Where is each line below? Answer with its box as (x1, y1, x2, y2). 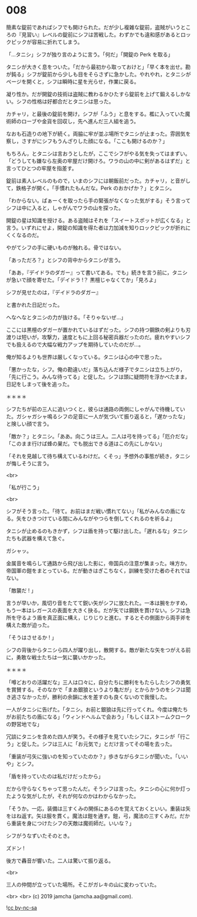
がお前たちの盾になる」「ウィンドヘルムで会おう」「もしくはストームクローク (6, 713, 191, 720)
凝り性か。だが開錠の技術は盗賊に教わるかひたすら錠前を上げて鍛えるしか (6, 90, 186, 98)
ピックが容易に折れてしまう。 (11, 38, 83, 45)
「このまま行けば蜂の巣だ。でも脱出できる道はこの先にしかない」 (6, 440, 165, 447)
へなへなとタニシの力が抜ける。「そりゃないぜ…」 (6, 314, 127, 321)
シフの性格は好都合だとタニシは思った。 (16, 98, 114, 105)
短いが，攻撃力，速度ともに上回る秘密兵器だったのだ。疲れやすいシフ (21, 333, 191, 341)
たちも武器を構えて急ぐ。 (6, 535, 68, 542)
